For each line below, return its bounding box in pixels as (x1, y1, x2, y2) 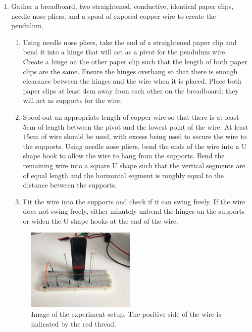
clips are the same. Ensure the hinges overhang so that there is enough (23, 66, 238, 76)
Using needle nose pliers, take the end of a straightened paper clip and (23, 37, 237, 47)
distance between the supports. (23, 180, 117, 190)
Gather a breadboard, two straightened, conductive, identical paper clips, (11, 1, 234, 11)
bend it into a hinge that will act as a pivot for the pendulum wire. (23, 47, 227, 57)
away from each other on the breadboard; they (98, 85, 239, 95)
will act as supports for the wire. (23, 95, 122, 105)
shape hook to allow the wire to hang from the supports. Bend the (23, 150, 225, 161)
